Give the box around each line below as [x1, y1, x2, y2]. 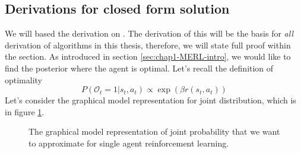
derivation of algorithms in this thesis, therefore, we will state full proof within [5, 38, 291, 51]
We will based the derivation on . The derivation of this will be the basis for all [5, 27, 294, 40]
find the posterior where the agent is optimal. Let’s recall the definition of [5, 61, 274, 74]
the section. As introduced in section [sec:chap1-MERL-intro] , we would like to [5, 50, 291, 63]
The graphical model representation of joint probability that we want [28, 125, 280, 138]
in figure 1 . [5, 105, 45, 118]
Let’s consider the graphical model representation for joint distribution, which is [5, 94, 296, 106]
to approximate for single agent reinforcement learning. [28, 136, 229, 149]
